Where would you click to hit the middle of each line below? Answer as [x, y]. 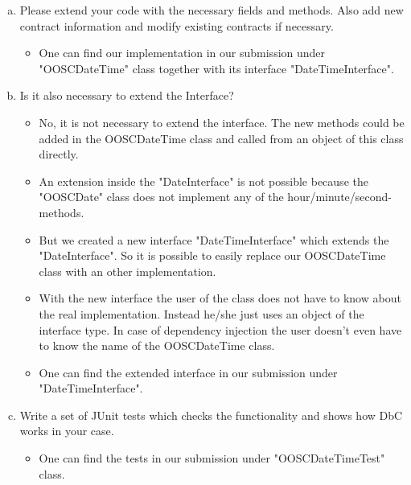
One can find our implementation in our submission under [182, 53]
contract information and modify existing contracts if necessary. [177, 25]
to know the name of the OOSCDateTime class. [157, 345]
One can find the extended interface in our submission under [188, 372]
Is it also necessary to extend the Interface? [127, 95]
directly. [59, 154]
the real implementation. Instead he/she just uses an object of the [201, 313]
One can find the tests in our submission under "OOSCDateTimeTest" [212, 458]
